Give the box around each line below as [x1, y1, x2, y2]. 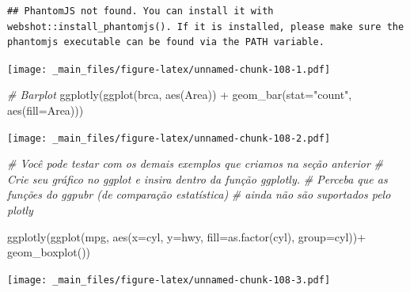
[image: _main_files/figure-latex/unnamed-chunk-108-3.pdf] [7, 274, 331, 286]
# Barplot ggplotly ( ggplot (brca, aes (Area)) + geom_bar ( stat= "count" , [7, 86, 352, 103]
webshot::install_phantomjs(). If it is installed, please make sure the [7, 21, 404, 32]
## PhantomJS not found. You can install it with [7, 6, 274, 17]
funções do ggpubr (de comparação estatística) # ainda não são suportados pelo [7, 186, 391, 203]
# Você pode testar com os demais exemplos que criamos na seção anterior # [7, 155, 383, 172]
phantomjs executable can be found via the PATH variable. [7, 36, 325, 48]
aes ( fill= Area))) [7, 102, 84, 119]
